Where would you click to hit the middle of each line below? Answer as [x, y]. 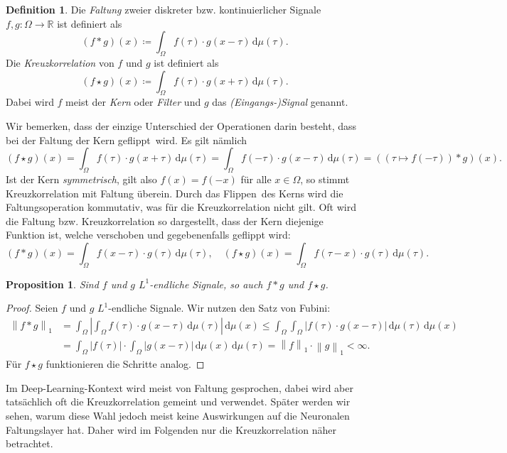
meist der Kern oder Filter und [133, 102]
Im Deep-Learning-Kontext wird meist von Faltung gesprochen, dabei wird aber [180, 387]
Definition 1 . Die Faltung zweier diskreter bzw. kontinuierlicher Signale [164, 9]
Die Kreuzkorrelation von [60, 62]
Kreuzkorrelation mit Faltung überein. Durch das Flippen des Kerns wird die [175, 193]
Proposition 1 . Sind [52, 284]
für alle [256, 179]
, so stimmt [325, 179]
